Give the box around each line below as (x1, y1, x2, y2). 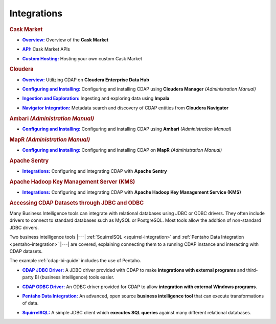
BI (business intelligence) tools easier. (34, 274, 114, 281)
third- (246, 267, 258, 273)
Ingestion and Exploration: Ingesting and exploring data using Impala (22, 95, 170, 102)
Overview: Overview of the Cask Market (22, 36, 109, 43)
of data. (22, 300, 39, 306)
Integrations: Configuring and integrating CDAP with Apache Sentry (22, 168, 167, 174)
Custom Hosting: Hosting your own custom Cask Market (22, 55, 143, 61)
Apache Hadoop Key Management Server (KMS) (9, 178, 135, 185)
